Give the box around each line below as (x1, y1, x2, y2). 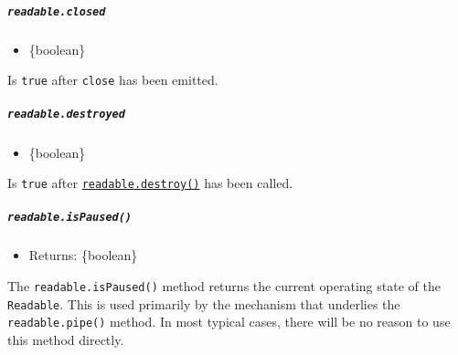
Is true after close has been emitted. (7, 70, 218, 89)
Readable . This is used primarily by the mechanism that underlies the (7, 294, 400, 313)
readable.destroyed (7, 108, 125, 121)
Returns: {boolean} (28, 245, 138, 265)
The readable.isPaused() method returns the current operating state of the (7, 276, 441, 295)
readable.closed (7, 5, 106, 18)
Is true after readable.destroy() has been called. (7, 173, 293, 193)
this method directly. (7, 329, 124, 349)
